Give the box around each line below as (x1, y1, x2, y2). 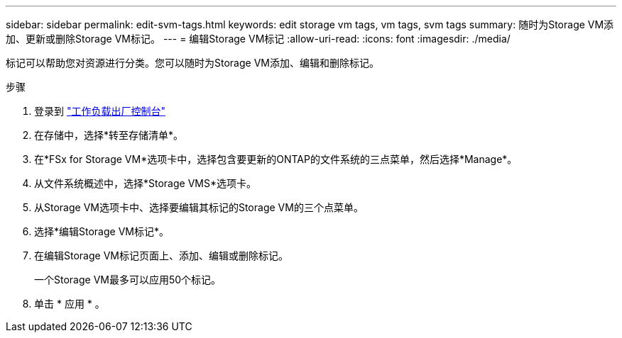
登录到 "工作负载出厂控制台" (34, 105, 165, 117)
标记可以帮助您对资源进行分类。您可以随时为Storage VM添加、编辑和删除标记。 (6, 57, 379, 69)
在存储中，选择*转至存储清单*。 (34, 129, 184, 141)
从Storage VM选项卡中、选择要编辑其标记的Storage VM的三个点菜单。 (34, 201, 364, 213)
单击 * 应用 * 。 (34, 298, 105, 310)
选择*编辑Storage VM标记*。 (34, 225, 169, 237)
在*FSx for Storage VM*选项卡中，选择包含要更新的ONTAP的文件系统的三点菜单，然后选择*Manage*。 (34, 153, 518, 165)
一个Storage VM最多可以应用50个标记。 (34, 274, 222, 286)
